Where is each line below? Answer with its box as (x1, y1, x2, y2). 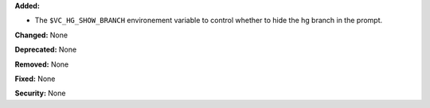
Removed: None (14, 60, 69, 69)
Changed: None (14, 30, 68, 40)
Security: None (14, 88, 66, 98)
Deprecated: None (14, 44, 77, 55)
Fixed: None (14, 74, 56, 83)
